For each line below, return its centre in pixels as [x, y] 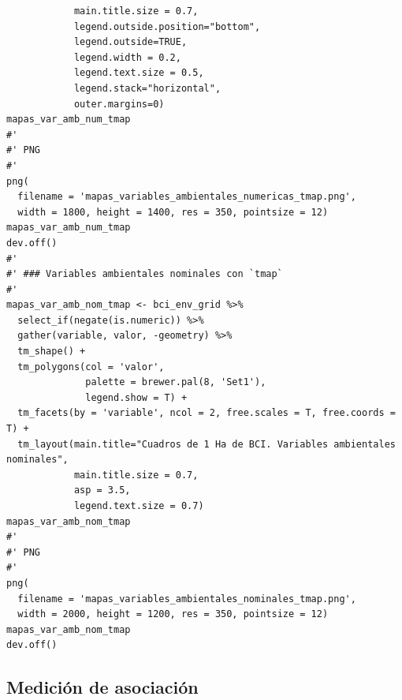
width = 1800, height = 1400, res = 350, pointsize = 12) [173, 212]
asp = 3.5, [102, 490]
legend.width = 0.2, [127, 57]
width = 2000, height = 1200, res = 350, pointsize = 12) [173, 614]
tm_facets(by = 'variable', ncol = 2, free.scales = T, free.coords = [207, 413]
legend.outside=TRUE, [130, 42]
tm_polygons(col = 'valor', [91, 367]
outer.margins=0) [119, 104]
